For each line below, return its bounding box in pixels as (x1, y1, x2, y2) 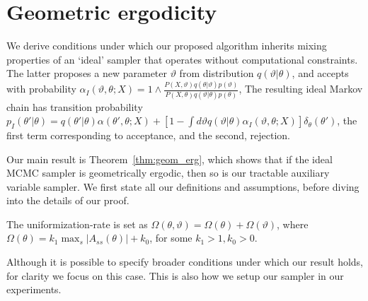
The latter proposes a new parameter (6, 66, 168, 81)
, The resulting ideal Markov (238, 81, 363, 96)
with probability (6, 81, 76, 96)
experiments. (6, 282, 62, 297)
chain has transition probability (6, 99, 143, 114)
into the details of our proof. (6, 193, 130, 208)
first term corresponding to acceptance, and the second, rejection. (6, 127, 290, 142)
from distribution (179, 66, 254, 81)
